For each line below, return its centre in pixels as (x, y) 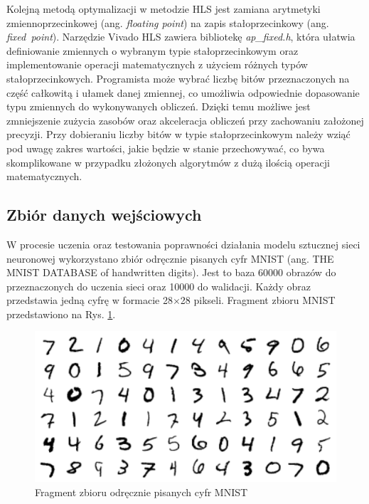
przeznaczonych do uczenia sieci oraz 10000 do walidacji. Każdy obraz (159, 286)
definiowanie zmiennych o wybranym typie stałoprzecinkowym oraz (153, 50)
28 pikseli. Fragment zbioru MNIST (258, 300)
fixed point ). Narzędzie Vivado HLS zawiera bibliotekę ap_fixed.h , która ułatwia (181, 37)
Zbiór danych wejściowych (104, 215)
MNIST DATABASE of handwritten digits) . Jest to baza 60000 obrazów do (171, 272)
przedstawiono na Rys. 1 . (61, 314)
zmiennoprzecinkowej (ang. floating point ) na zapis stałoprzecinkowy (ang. (168, 22)
